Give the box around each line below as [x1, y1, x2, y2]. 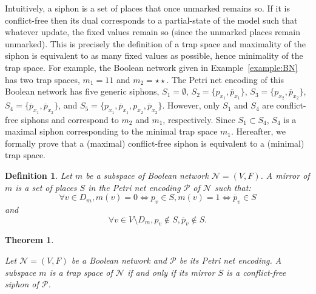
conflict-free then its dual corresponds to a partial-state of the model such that [5, 13, 298, 26]
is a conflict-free [226, 266, 286, 278]
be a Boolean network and [71, 253, 167, 266]
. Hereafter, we [231, 125, 286, 138]
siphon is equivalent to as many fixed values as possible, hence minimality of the [5, 49, 303, 62]
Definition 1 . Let [5, 169, 72, 181]
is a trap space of [49, 266, 113, 278]
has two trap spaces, [5, 73, 80, 85]
